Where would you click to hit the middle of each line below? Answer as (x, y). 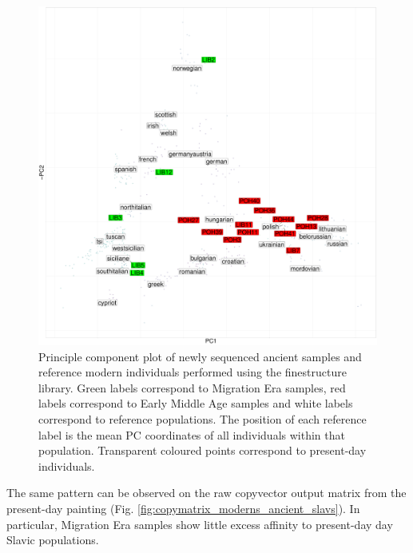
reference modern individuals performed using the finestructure (193, 372)
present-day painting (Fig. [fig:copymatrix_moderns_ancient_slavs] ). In (183, 508)
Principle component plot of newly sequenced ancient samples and (200, 356)
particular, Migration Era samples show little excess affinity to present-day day (200, 524)
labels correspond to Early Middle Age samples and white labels (196, 403)
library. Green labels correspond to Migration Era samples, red (192, 387)
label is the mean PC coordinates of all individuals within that (192, 434)
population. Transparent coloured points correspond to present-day (203, 450)
